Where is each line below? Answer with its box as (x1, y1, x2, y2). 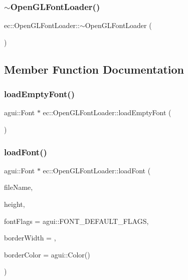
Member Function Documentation (4, 61, 184, 77)
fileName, (4, 182, 33, 192)
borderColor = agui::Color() (4, 249, 90, 259)
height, (4, 199, 25, 209)
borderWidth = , (4, 232, 56, 243)
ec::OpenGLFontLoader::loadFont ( (43, 165, 151, 175)
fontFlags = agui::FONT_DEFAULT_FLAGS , (4, 215, 149, 226)
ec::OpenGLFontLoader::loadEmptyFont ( (43, 107, 171, 118)
